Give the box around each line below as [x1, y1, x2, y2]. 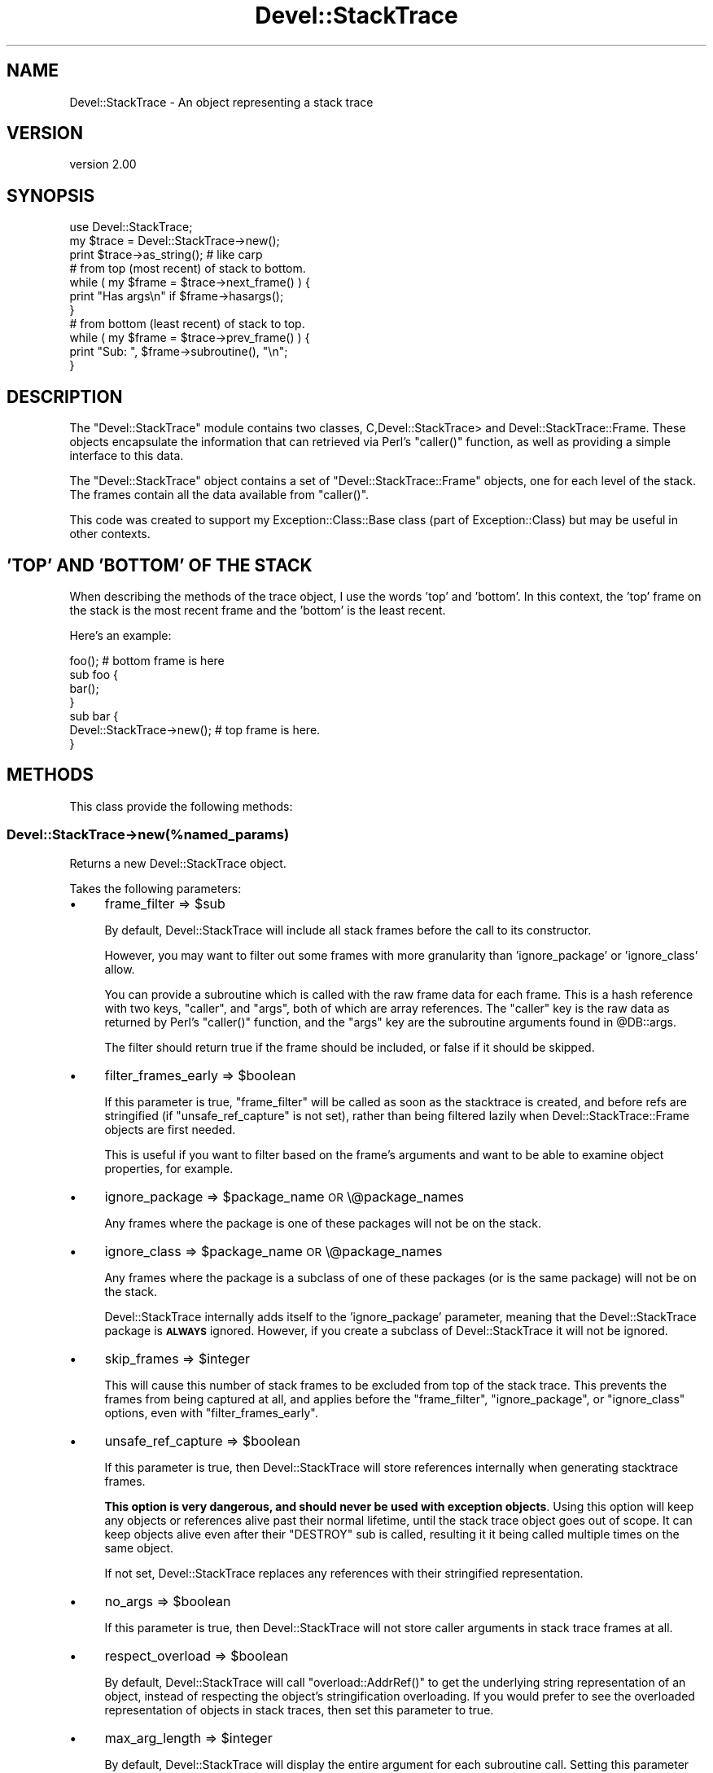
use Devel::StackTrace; [69, 220, 193, 234]
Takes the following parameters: [69, 881, 242, 895]
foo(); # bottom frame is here [69, 653, 225, 668]
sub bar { [69, 708, 119, 723]
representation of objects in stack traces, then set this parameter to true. [104, 1702, 494, 1717]
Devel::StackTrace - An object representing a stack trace [69, 94, 374, 109]
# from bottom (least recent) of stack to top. [69, 317, 305, 331]
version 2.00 [69, 157, 137, 172]
